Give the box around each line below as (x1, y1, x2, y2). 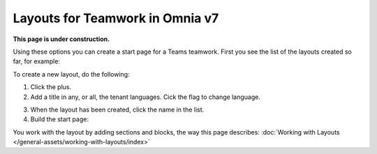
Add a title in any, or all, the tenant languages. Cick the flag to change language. (30, 93, 261, 101)
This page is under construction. (13, 35, 110, 43)
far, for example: (13, 57, 61, 66)
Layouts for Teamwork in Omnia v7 (13, 10, 219, 26)
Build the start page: (30, 115, 89, 123)
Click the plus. (30, 83, 72, 91)
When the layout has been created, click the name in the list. (30, 105, 205, 114)
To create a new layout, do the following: (13, 70, 130, 78)
